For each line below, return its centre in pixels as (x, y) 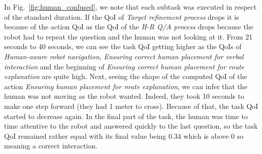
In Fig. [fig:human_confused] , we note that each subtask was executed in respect (130, 7)
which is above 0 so (214, 136)
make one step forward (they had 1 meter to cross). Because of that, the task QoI (131, 106)
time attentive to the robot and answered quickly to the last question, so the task (131, 126)
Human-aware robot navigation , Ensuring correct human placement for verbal (124, 56)
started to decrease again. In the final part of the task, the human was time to (126, 116)
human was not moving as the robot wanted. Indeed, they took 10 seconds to (124, 96)
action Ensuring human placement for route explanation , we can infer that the (126, 86)
